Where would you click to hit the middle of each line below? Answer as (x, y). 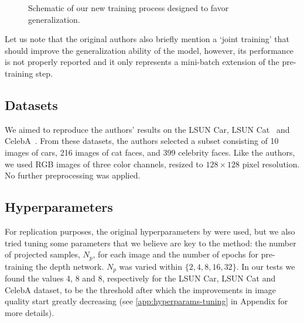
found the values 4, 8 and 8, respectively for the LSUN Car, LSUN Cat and (140, 278)
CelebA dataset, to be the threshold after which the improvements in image (141, 289)
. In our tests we (266, 266)
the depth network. (70, 266)
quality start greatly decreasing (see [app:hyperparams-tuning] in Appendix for (146, 301)
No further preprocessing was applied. (73, 175)
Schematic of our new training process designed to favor (129, 8)
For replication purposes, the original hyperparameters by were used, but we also (150, 231)
